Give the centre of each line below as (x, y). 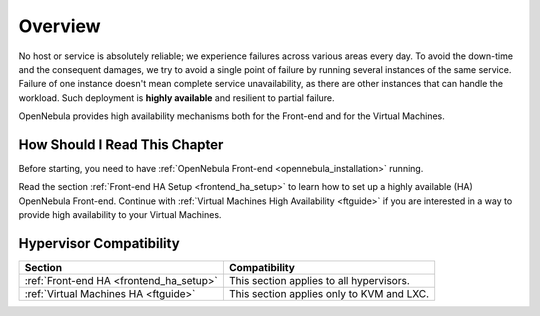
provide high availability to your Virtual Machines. (120, 215)
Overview (59, 26)
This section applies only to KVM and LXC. (329, 294)
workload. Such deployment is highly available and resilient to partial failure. (176, 97)
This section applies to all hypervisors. (319, 281)
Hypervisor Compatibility (99, 243)
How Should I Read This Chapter (121, 144)
